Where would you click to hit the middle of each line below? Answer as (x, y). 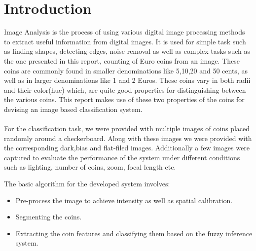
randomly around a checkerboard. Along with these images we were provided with (128, 138)
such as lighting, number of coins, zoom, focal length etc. (90, 167)
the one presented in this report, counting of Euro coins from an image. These (122, 60)
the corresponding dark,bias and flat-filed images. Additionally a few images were (127, 148)
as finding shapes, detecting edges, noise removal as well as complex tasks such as (127, 51)
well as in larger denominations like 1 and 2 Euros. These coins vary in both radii (127, 80)
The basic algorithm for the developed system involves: (87, 184)
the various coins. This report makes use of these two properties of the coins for (124, 99)
